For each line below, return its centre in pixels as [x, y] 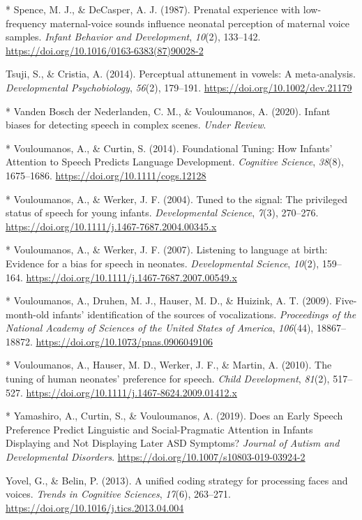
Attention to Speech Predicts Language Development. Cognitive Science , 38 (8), [175, 162]
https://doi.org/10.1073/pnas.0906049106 [124, 341]
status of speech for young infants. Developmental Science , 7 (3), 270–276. [162, 213]
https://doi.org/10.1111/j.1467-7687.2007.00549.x [131, 277]
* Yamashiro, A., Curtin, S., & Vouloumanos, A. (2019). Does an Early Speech [174, 416]
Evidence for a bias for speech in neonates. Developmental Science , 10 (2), [163, 263]
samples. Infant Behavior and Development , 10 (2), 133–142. [133, 37]
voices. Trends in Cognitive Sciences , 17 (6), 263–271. [118, 494]
